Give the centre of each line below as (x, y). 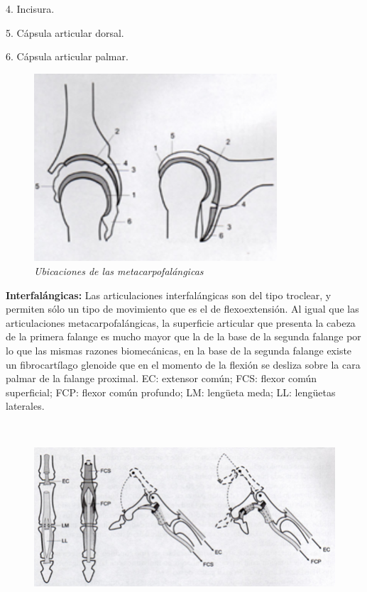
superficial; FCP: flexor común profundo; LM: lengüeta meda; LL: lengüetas (171, 392)
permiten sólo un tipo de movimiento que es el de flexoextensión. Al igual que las (182, 309)
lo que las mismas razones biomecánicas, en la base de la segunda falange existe (179, 350)
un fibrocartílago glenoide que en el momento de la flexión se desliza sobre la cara (183, 364)
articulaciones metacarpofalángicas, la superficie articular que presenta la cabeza (181, 322)
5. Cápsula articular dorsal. (65, 32)
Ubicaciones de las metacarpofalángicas (119, 270)
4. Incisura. (30, 9)
